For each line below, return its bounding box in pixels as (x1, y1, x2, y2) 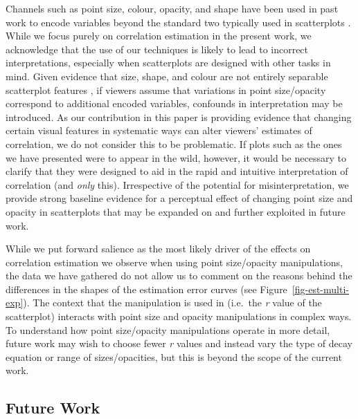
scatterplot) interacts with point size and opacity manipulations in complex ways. (6, 309, 352, 324)
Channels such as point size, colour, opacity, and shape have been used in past (6, 1, 339, 15)
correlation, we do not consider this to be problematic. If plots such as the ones (6, 136, 342, 151)
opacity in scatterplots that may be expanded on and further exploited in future (6, 204, 346, 218)
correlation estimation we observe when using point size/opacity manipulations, (6, 254, 343, 269)
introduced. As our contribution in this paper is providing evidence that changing (6, 109, 352, 124)
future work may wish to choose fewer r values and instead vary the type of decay (6, 336, 353, 351)
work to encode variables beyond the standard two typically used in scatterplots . (6, 15, 351, 29)
